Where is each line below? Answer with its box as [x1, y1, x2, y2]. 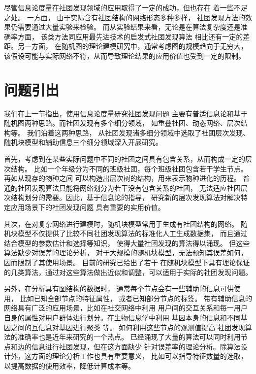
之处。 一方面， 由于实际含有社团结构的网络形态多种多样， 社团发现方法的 [4, 12, 245, 22]
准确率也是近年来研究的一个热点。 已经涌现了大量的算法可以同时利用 [17, 332, 241, 342]
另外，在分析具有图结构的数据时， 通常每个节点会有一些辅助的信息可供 [4, 283, 234, 294]
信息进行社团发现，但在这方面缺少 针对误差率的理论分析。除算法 [31, 341, 241, 351]
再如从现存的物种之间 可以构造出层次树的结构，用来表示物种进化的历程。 [4, 173, 241, 183]
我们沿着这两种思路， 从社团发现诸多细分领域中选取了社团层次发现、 [27, 127, 250, 137]
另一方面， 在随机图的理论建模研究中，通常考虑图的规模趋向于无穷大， [17, 41, 248, 51]
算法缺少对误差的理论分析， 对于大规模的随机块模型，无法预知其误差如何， [4, 247, 248, 258]
